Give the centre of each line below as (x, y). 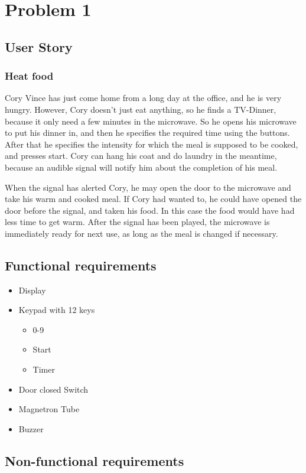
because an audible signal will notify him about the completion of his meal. (141, 167)
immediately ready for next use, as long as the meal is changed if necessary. (141, 233)
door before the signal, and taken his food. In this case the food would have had (150, 210)
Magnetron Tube (49, 409)
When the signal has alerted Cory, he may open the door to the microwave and (148, 187)
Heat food (29, 76)
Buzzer (31, 428)
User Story (39, 46)
